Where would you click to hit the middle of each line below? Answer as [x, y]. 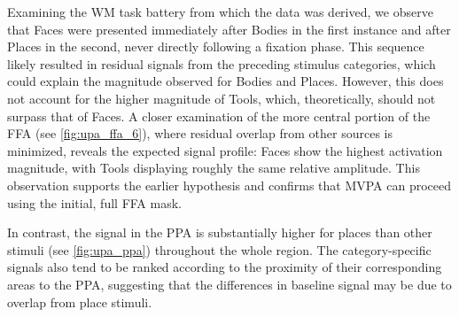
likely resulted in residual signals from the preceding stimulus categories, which [222, 63]
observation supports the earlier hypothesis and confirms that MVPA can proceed [229, 185]
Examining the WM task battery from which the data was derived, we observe [220, 12]
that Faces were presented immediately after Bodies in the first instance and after [229, 29]
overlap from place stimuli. [80, 302]
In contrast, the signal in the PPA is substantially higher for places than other [220, 232]
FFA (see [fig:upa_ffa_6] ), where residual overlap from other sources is [200, 133]
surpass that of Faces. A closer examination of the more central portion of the [219, 116]
